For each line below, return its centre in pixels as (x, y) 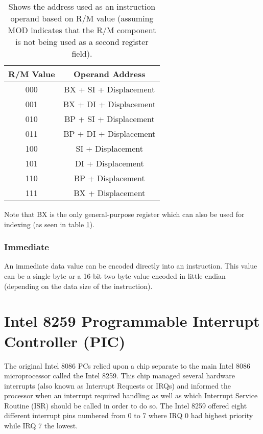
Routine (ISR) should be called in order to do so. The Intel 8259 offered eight (126, 405)
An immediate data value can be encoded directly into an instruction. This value (131, 266)
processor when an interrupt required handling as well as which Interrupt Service (131, 395)
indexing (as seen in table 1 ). (50, 224)
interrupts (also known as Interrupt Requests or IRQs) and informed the (118, 385)
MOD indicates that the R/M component (82, 30)
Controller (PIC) (65, 341)
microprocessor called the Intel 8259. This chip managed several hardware (120, 376)
